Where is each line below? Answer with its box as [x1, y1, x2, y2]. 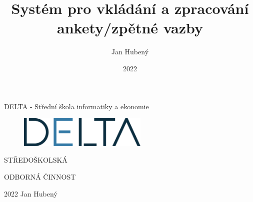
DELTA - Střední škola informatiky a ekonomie [4, 101, 149, 111]
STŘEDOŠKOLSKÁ [4, 155, 67, 165]
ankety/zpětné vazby [56, 17, 203, 38]
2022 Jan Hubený [4, 188, 57, 199]
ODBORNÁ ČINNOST [4, 172, 76, 182]
